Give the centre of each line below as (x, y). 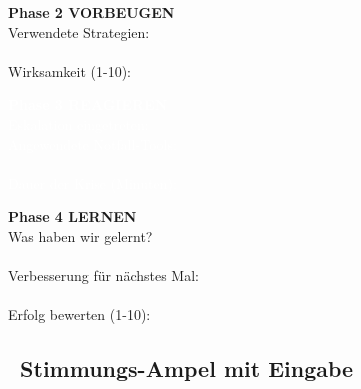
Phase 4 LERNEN (72, 216)
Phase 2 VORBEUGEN (91, 12)
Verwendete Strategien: (79, 31)
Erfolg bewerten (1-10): (79, 314)
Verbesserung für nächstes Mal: (103, 275)
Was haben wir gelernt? (80, 235)
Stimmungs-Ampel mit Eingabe (187, 368)
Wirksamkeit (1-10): (70, 70)
